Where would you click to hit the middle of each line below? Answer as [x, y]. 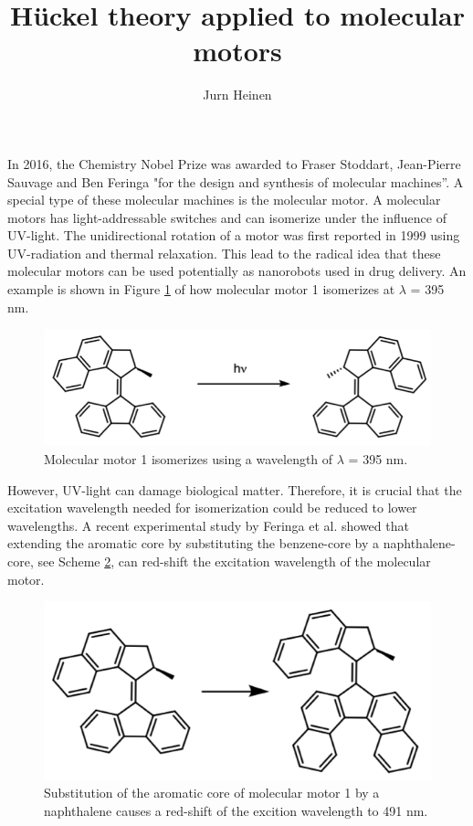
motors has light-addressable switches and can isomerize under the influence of [227, 217]
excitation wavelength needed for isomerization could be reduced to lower [212, 508]
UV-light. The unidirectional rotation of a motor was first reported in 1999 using [234, 235]
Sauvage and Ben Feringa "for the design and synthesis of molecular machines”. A [236, 181]
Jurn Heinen [237, 95]
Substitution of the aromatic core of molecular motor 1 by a [212, 793]
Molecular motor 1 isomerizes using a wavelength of [189, 459]
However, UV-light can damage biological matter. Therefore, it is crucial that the [235, 489]
